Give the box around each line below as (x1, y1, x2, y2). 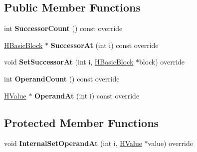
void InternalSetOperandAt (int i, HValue (4, 138, 142, 148)
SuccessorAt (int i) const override (50, 39, 159, 50)
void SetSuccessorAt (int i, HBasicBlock (4, 56, 134, 67)
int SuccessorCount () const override (4, 23, 123, 33)
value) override (148, 138, 193, 148)
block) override (139, 56, 185, 67)
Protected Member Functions (4, 114, 159, 130)
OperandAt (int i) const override (34, 90, 140, 100)
